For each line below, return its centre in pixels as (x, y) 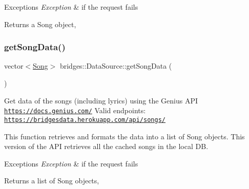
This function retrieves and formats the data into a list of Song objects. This (125, 136)
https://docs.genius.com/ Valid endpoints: (75, 110)
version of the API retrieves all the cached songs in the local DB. (106, 146)
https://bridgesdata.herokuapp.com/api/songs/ (85, 120)
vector (14, 66)
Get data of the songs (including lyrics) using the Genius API (101, 100)
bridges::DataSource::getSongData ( (116, 66)
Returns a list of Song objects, (52, 181)
